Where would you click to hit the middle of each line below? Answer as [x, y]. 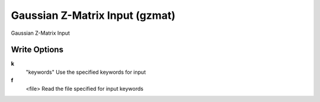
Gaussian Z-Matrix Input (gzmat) [93, 15]
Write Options [37, 50]
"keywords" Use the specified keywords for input [86, 72]
